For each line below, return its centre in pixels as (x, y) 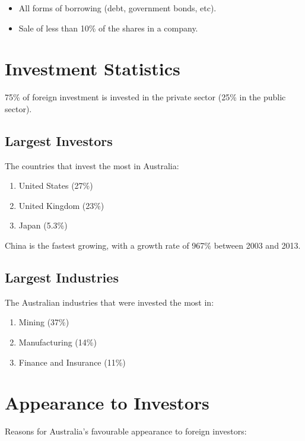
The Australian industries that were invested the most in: (109, 302)
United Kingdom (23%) (61, 205)
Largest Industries (62, 277)
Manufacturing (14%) (58, 342)
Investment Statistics (93, 69)
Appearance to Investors (107, 403)
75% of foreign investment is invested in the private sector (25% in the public (145, 97)
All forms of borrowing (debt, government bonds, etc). (117, 8)
